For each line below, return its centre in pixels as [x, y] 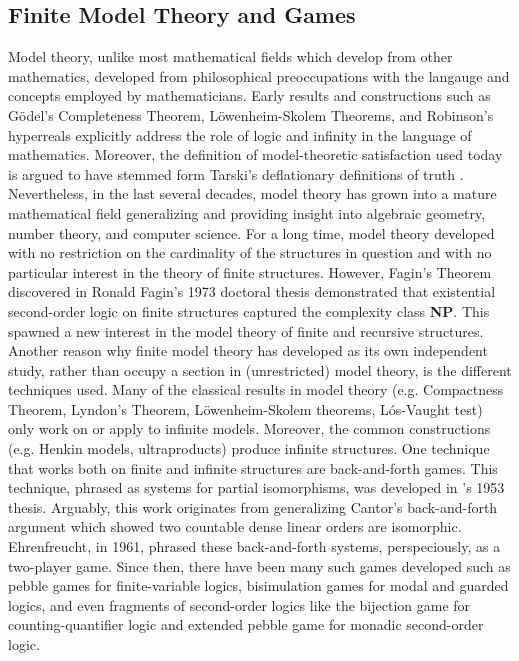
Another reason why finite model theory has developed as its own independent [248, 350]
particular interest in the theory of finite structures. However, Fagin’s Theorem [250, 271]
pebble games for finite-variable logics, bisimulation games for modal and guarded [258, 585]
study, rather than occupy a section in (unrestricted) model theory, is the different [260, 369]
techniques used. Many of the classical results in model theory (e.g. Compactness [256, 389]
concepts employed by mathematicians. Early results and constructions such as [249, 95]
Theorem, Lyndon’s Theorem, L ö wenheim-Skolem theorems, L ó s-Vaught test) [245, 408]
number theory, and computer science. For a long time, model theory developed [251, 232]
